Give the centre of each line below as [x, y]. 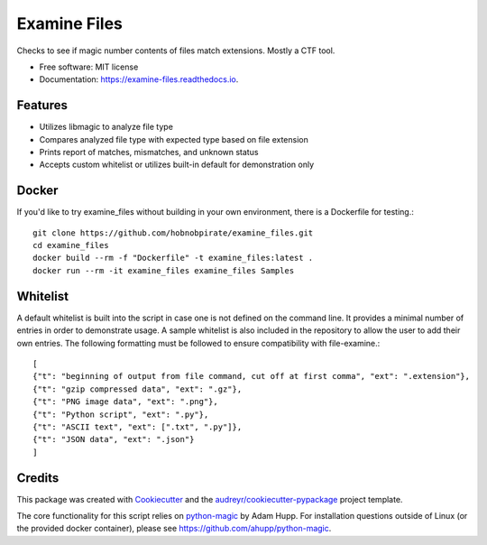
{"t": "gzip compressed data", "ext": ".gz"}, [138, 389]
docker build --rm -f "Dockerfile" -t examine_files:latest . [173, 258]
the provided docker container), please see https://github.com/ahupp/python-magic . [174, 529]
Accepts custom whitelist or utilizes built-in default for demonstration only [177, 165]
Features [42, 105]
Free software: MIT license [89, 67]
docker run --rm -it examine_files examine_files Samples [164, 270]
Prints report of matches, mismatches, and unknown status [149, 152]
